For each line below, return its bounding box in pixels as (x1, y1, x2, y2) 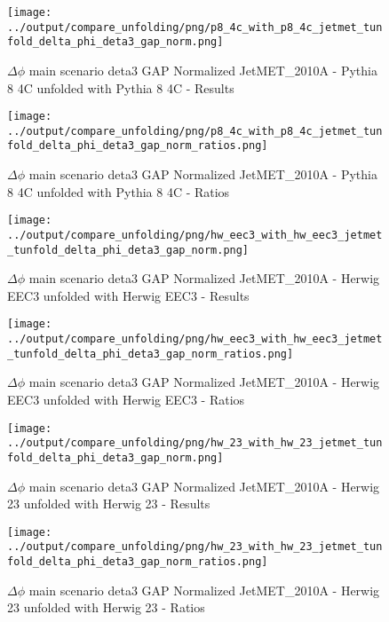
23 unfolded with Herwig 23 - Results (7, 494, 210, 513)
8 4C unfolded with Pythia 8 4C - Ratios (7, 182, 230, 201)
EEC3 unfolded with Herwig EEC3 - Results (7, 286, 250, 304)
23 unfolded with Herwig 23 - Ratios (7, 598, 205, 617)
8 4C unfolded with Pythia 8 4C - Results (7, 78, 234, 97)
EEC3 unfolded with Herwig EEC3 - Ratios (7, 390, 245, 409)
